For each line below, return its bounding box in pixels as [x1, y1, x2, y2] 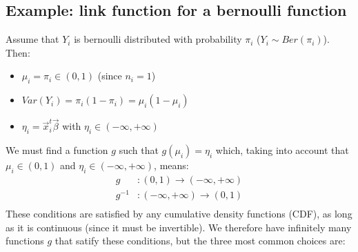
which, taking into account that [215, 143, 349, 157]
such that [119, 143, 159, 157]
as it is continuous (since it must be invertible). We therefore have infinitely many [6, 220, 352, 234]
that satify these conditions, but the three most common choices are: [54, 233, 346, 248]
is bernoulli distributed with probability [74, 32, 242, 46]
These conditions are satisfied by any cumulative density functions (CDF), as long [6, 206, 352, 221]
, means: [154, 158, 189, 173]
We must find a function [6, 143, 108, 157]
